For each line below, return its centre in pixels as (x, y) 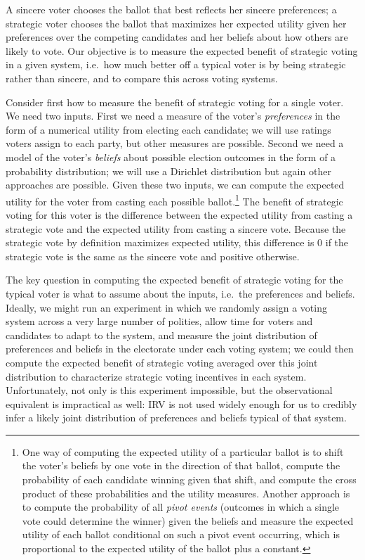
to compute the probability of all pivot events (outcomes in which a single (181, 507)
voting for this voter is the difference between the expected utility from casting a (179, 214)
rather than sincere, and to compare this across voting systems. (142, 78)
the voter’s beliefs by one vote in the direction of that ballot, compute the (181, 465)
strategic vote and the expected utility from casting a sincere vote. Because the (176, 228)
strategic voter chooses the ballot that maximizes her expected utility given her (176, 23)
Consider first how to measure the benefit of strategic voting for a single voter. (175, 102)
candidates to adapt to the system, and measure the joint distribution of (161, 335)
